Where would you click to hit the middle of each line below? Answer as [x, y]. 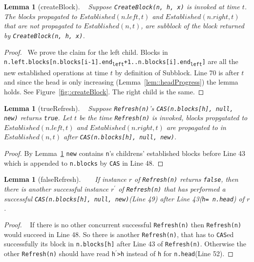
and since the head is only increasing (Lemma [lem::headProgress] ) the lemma [121, 82]
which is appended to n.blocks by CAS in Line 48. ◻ [84, 163]
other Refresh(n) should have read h [60, 253]
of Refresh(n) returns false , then [186, 179]
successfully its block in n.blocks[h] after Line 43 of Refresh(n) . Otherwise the [125, 244]
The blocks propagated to [41, 16]
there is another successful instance [56, 189]
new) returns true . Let [38, 118]
